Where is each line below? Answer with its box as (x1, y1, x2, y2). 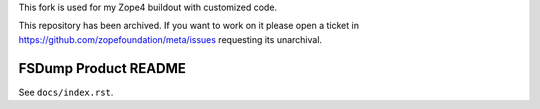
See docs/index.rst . (18, 86, 114, 98)
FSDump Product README (18, 60, 187, 77)
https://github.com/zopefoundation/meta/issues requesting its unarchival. (18, 33, 323, 45)
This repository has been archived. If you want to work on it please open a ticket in (18, 20, 360, 32)
